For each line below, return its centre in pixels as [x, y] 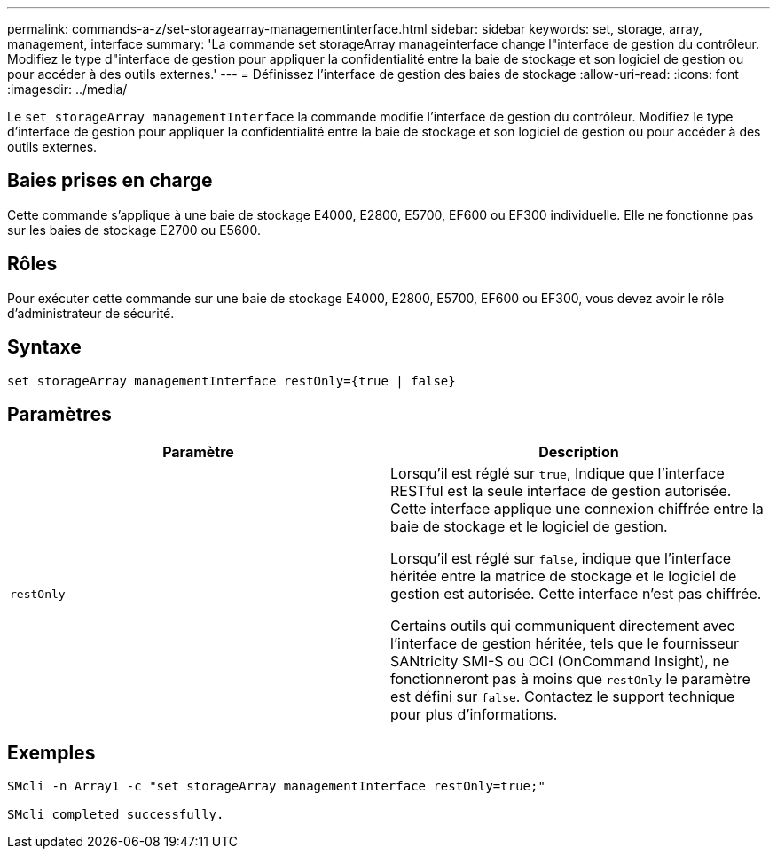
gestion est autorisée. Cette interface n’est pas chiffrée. [576, 594]
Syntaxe [44, 347]
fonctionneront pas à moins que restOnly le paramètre [570, 679]
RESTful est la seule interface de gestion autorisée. [561, 491]
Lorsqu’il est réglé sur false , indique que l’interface [561, 559]
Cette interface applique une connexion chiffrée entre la [577, 509]
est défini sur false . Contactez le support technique [563, 697]
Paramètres [59, 414]
